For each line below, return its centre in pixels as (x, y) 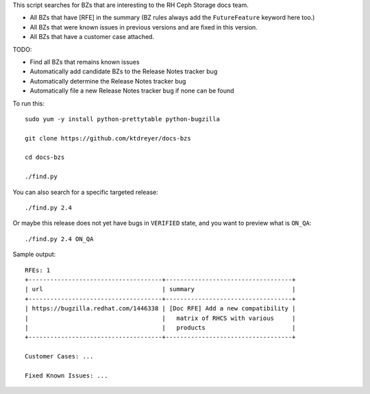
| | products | (160, 328)
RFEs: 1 (38, 270)
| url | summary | (160, 289)
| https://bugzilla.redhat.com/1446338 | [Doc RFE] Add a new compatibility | (160, 309)
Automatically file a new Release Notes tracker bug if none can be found (132, 91)
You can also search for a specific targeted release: (85, 192)
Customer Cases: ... (59, 357)
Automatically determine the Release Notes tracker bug (108, 81)
